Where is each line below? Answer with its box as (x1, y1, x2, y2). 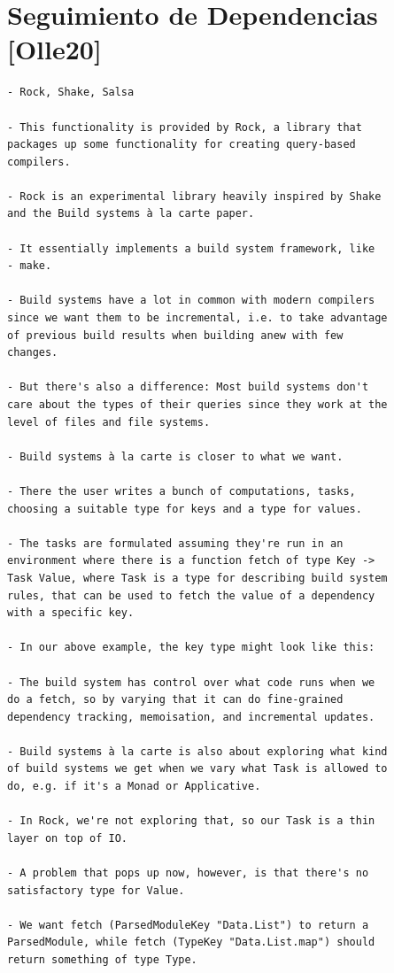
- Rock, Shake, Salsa (7, 86, 135, 99)
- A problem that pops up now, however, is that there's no (7, 867, 369, 880)
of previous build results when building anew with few (7, 328, 344, 342)
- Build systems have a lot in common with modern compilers (7, 294, 375, 307)
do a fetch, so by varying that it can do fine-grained (7, 693, 344, 707)
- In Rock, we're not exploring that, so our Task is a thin (7, 815, 375, 828)
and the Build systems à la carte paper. (7, 207, 255, 220)
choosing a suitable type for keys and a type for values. (7, 502, 362, 515)
